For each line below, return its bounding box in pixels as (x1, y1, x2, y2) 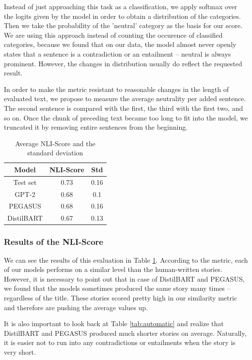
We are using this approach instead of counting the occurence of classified (4, 30, 223, 40)
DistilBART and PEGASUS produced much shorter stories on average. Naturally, (4, 328, 247, 338)
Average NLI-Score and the (15, 138, 95, 148)
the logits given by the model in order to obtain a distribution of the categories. (4, 11, 241, 21)
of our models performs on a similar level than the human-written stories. (4, 264, 222, 274)
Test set (13, 177, 37, 187)
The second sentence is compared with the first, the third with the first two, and (4, 103, 243, 113)
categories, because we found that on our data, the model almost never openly (4, 39, 236, 49)
